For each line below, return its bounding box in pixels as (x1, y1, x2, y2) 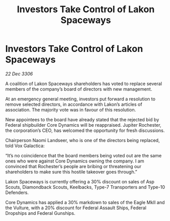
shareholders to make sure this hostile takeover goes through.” (5, 169, 137, 175)
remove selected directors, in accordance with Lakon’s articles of (5, 101, 142, 107)
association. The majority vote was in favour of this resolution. (5, 106, 136, 113)
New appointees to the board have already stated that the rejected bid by (5, 116, 159, 123)
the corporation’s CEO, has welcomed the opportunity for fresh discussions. (5, 127, 165, 133)
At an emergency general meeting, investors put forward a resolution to (5, 96, 156, 102)
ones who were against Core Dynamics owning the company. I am (5, 158, 144, 164)
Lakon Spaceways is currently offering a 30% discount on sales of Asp (5, 178, 155, 184)
